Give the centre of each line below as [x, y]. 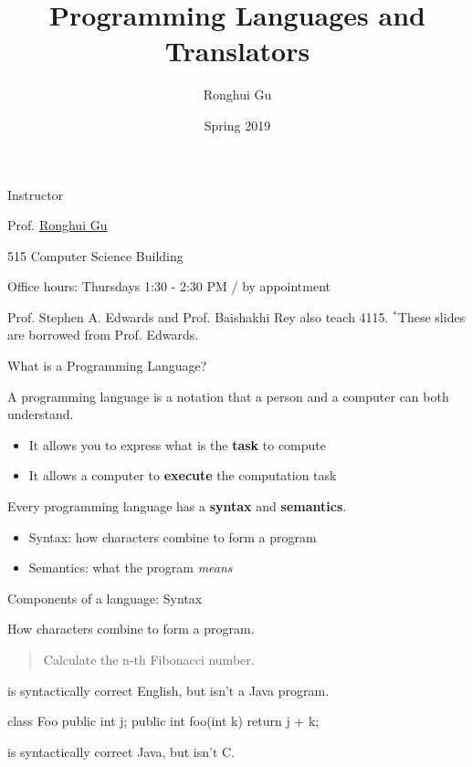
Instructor [36, 194]
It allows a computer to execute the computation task [183, 475]
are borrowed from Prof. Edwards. [103, 335]
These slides [431, 316]
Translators [237, 51]
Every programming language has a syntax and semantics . [177, 506]
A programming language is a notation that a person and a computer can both [228, 396]
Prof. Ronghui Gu [58, 225]
